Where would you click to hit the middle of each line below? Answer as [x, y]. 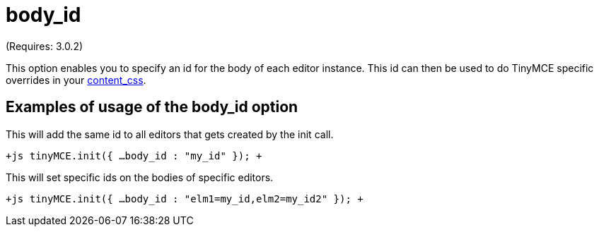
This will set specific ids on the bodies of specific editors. [140, 177]
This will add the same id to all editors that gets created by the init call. [170, 134]
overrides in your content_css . [76, 80]
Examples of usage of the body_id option [152, 107]
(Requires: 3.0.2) [45, 46]
